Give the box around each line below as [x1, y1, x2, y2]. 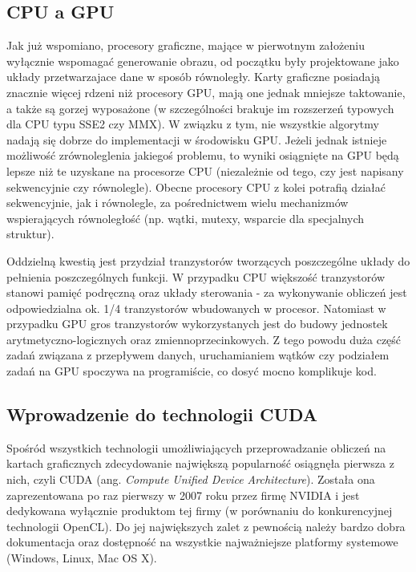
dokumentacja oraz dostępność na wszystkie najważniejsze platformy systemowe [6, 533, 398, 550]
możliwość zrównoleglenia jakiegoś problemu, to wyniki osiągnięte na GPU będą [6, 147, 399, 164]
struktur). [6, 225, 55, 242]
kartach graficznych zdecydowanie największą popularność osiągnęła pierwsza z [6, 455, 394, 472]
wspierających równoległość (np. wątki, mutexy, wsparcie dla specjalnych [6, 209, 365, 226]
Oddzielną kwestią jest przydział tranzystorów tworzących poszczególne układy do [6, 252, 410, 269]
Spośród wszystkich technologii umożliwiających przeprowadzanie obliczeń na [6, 439, 386, 456]
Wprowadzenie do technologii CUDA [6, 402, 318, 427]
